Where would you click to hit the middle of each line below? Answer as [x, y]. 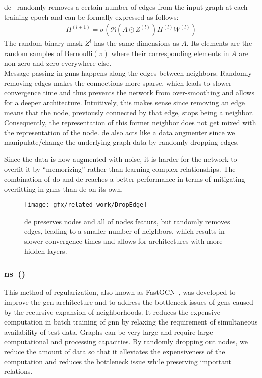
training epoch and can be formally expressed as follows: [91, 16]
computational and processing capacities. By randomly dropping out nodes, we [126, 341]
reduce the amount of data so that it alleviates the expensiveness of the [115, 351]
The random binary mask [43, 43]
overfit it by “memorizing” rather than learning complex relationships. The [120, 169]
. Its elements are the [219, 43]
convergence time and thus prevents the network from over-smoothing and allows [129, 93]
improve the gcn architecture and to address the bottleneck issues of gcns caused [129, 302]
